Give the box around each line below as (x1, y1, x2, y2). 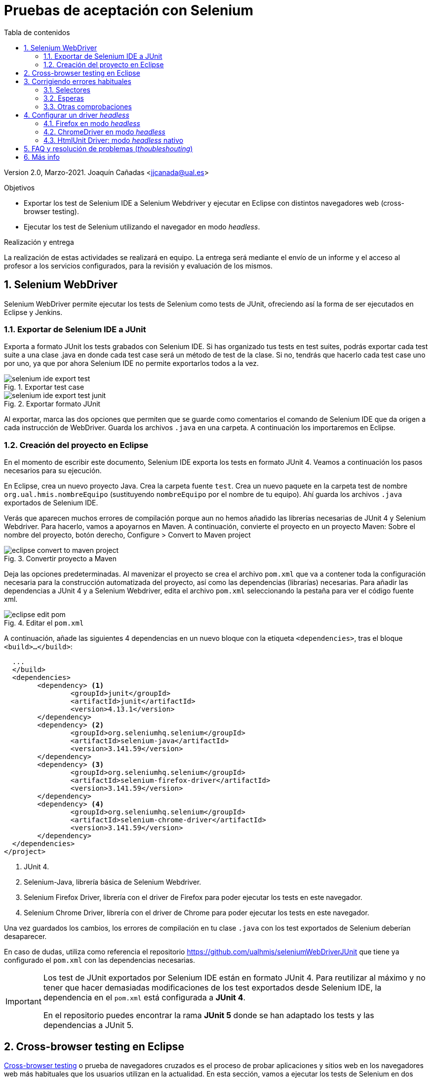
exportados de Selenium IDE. (4, 498, 98, 507)
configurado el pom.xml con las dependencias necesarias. (4, 956, 196, 965)
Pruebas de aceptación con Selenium (4, 2, 254, 19)
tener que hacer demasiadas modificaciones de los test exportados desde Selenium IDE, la (43, 983, 382, 993)
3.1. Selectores (43, 85, 90, 94)
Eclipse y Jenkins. (4, 308, 63, 316)
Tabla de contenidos (4, 28, 70, 37)
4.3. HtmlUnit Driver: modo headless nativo (43, 135, 184, 144)
